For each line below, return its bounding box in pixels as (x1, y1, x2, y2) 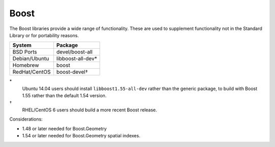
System (12, 42, 32, 49)
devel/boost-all (56, 48, 93, 55)
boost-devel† (56, 69, 88, 76)
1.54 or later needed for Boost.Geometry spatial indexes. (22, 133, 141, 139)
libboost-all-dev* (56, 55, 97, 62)
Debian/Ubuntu (12, 55, 49, 62)
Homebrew (12, 62, 39, 69)
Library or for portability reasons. (9, 32, 79, 38)
